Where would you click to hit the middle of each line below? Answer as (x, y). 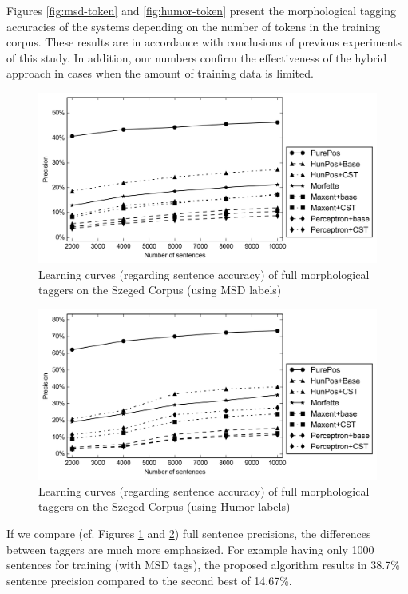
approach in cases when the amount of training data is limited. (160, 73)
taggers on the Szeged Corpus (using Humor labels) (164, 506)
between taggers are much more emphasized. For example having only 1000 (190, 549)
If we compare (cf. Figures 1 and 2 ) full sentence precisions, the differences (189, 533)
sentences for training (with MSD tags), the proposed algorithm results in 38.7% (203, 565)
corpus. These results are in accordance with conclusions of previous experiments (204, 42)
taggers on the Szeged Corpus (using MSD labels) (160, 290)
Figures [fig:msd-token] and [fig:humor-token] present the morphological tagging (201, 10)
